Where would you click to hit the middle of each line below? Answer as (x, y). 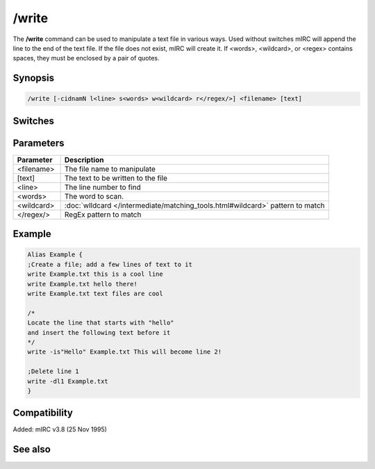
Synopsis (34, 78)
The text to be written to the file (116, 178)
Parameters (39, 143)
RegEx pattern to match (103, 214)
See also (32, 449)
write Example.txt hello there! (83, 284)
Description (84, 160)
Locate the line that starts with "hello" (101, 323)
